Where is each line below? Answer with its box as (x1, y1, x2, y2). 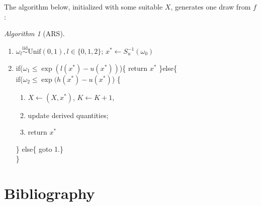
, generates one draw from (170, 2, 251, 12)
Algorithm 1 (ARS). (4, 28, 65, 39)
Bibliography (4, 183, 95, 203)
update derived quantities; (28, 110, 109, 120)
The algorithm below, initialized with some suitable (4, 2, 163, 12)
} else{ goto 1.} (16, 143, 63, 154)
